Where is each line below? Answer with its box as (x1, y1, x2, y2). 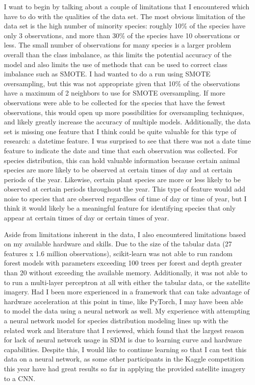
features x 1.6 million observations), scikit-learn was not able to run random (4, 248, 233, 258)
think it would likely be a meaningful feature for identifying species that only (4, 203, 236, 213)
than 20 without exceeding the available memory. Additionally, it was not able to (4, 267, 248, 278)
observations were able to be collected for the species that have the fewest (4, 97, 226, 107)
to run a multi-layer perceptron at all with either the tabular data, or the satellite (4, 277, 250, 287)
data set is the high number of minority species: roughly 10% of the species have (4, 21, 246, 31)
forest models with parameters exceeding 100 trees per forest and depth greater (4, 258, 242, 268)
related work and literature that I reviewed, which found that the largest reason (4, 325, 244, 335)
